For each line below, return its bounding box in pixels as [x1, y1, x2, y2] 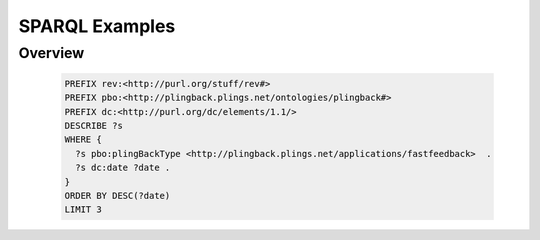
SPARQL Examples [18, 15, 176, 37]
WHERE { [64, 134, 102, 145]
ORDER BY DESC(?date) [64, 190, 171, 201]
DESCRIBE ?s [64, 120, 124, 131]
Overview [18, 44, 85, 62]
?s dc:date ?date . [75, 162, 171, 174]
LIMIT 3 [64, 204, 102, 215]
